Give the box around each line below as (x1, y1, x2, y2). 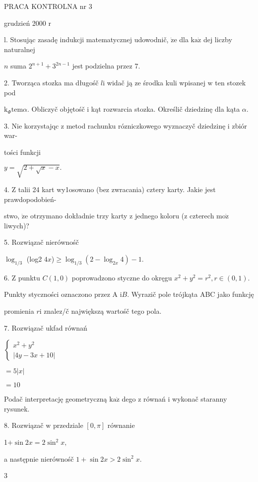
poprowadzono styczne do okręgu (71, 272, 172, 282)
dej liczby (203, 34, 232, 45)
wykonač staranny (172, 394, 227, 404)
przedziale (53, 420, 83, 430)
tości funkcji (4, 146, 41, 157)
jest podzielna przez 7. (72, 61, 140, 71)
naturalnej (4, 44, 35, 54)
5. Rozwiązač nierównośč (4, 237, 79, 247)
